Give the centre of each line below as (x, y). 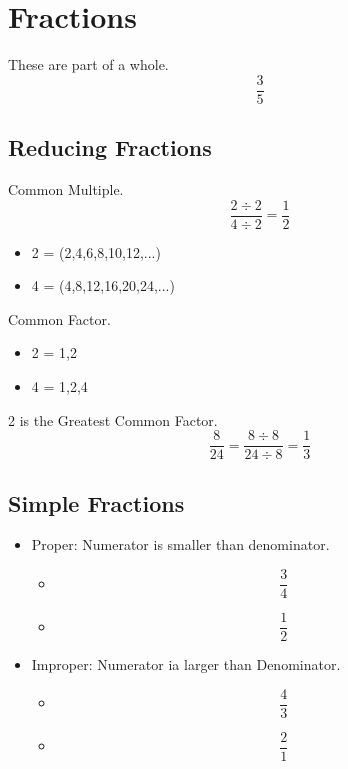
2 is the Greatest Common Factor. (113, 419)
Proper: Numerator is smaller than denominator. (180, 544)
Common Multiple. (66, 188)
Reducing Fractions (110, 147)
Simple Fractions (96, 502)
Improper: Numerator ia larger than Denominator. (186, 664)
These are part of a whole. (88, 64)
